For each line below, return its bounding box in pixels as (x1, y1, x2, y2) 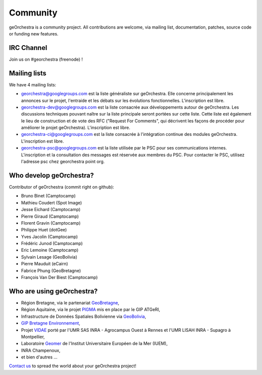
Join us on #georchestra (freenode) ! (9, 56, 83, 62)
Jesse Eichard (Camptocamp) (21, 207, 81, 212)
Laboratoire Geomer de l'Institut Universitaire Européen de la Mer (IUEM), (21, 341, 168, 346)
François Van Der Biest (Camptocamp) (21, 275, 98, 280)
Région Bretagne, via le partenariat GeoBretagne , (21, 300, 119, 306)
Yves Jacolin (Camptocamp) (21, 233, 78, 240)
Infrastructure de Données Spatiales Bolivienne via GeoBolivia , (21, 313, 147, 319)
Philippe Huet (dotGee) (21, 227, 67, 233)
